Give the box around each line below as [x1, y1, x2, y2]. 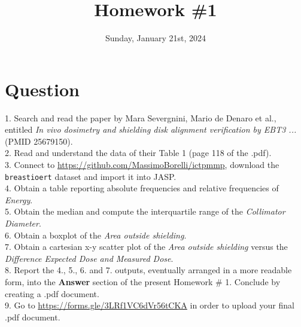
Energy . [5, 193, 33, 206]
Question [5, 77, 80, 101]
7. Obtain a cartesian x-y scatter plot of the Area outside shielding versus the [5, 240, 288, 253]
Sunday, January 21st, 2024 [105, 32, 206, 44]
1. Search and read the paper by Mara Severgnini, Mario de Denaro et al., [5, 111, 276, 124]
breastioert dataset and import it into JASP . [5, 170, 177, 182]
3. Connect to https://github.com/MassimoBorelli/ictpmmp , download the [5, 158, 279, 171]
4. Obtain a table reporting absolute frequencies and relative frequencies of [5, 182, 279, 194]
